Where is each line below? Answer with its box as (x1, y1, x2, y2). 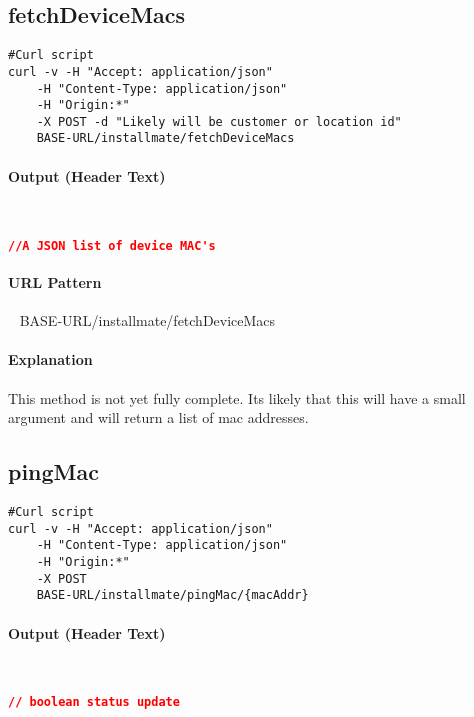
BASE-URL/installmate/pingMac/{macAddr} (36, 588, 309, 603)
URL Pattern (8, 272, 102, 292)
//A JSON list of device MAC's (8, 238, 216, 253)
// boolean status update (8, 695, 180, 710)
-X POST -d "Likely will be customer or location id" (36, 114, 402, 129)
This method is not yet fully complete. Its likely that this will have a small (8, 387, 466, 408)
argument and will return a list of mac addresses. (8, 407, 309, 428)
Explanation (8, 349, 93, 370)
